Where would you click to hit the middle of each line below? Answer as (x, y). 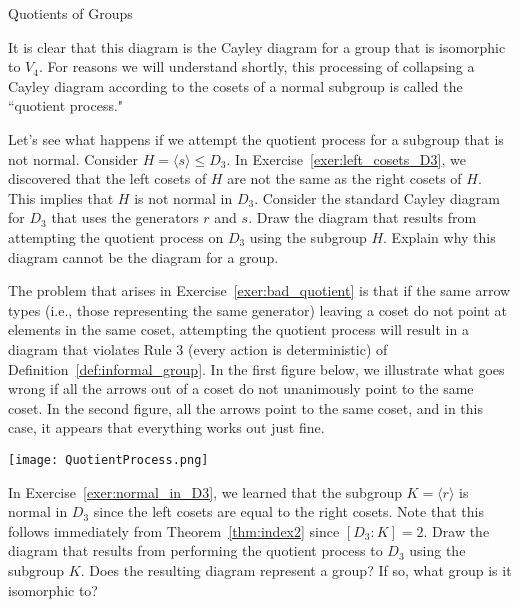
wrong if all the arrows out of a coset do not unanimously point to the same (241, 388)
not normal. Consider (73, 158)
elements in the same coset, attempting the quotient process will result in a (238, 329)
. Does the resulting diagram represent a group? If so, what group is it (296, 569)
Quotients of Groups (70, 13)
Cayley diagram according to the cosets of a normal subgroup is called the (235, 85)
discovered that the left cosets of (107, 178)
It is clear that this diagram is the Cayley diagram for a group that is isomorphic (257, 46)
